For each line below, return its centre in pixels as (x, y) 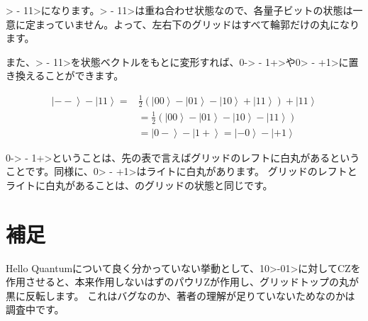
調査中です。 (35, 309)
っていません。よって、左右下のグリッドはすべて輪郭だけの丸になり (202, 24)
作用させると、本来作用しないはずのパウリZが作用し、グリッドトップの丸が (182, 282)
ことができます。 (84, 75)
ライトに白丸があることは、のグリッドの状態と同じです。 (139, 185)
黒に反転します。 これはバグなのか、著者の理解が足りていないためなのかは (180, 295)
